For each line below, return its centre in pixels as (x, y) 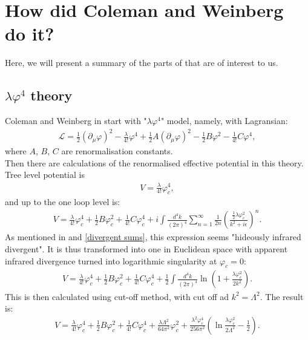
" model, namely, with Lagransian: (224, 121)
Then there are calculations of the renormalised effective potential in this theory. (154, 162)
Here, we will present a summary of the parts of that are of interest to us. (142, 63)
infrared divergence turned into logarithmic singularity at (111, 260)
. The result (282, 296)
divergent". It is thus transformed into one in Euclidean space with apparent (146, 249)
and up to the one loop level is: (63, 202)
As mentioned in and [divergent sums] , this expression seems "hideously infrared (153, 237)
